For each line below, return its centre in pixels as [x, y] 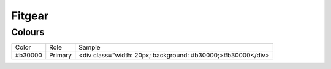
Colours [28, 32]
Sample [89, 47]
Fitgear [30, 16]
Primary [60, 56]
